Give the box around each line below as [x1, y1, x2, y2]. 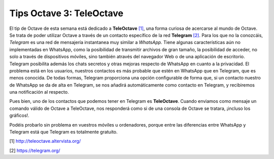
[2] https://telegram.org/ [9, 147, 60, 153]
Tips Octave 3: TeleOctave [9, 8, 124, 19]
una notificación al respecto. [9, 89, 69, 95]
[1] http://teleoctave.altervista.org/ [9, 138, 81, 144]
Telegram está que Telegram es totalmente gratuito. [9, 129, 118, 135]
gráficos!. [9, 112, 30, 118]
